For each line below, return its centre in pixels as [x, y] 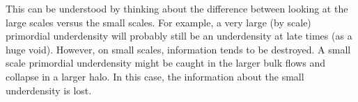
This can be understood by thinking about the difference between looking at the [177, 8]
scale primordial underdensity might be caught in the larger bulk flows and [165, 63]
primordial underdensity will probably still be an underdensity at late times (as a [179, 36]
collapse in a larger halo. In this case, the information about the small [155, 76]
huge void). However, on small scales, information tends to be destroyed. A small [178, 49]
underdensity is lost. [49, 90]
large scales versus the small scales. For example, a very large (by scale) [158, 22]
